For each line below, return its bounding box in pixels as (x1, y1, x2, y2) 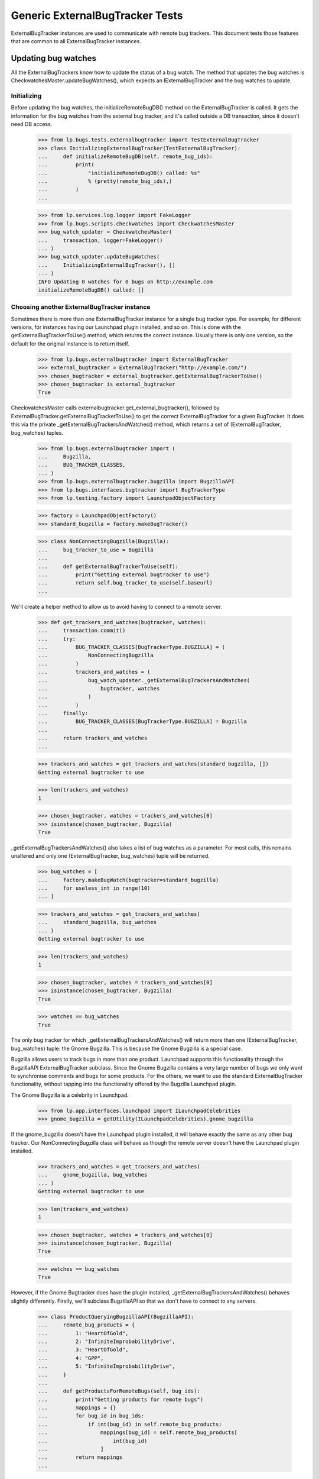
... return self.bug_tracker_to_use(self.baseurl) (38, 580, 213, 586)
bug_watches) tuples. (11, 429, 63, 436)
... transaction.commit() (38, 627, 126, 634)
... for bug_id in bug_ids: (38, 1413, 145, 1419)
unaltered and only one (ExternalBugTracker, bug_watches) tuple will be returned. (11, 852, 210, 860)
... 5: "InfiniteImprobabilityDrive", (38, 1363, 175, 1370)
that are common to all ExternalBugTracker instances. (11, 37, 141, 44)
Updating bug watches (11, 53, 97, 63)
